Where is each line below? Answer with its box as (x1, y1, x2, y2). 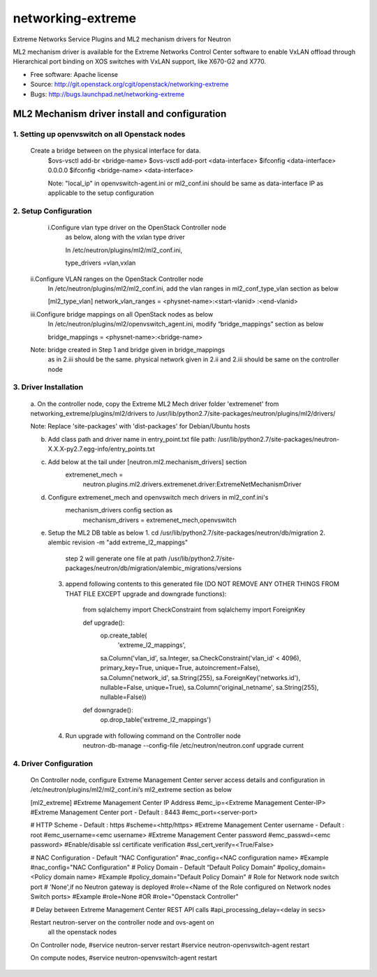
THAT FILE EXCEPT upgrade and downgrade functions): (65, 589, 227, 598)
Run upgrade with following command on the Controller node (65, 731, 241, 740)
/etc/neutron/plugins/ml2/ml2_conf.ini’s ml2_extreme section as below (30, 786, 232, 794)
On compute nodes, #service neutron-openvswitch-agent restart (30, 954, 218, 962)
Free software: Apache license (30, 70, 119, 78)
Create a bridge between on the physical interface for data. (30, 147, 201, 155)
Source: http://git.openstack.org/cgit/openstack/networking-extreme (30, 80, 229, 89)
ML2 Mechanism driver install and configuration (13, 108, 227, 120)
